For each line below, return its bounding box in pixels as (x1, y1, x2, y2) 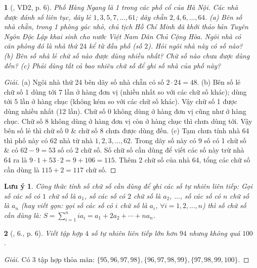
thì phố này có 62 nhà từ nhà (4, 135, 93, 145)
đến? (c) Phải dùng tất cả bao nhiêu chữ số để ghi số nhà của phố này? (4, 60, 221, 70)
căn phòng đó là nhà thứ (4, 41, 78, 51)
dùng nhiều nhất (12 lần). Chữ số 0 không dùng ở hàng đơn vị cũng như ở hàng (4, 106, 247, 116)
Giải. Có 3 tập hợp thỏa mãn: (4, 254, 95, 264)
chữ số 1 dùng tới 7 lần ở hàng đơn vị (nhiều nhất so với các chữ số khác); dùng (4, 86, 247, 97)
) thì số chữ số (202, 200, 247, 211)
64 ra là (4, 154, 27, 164)
